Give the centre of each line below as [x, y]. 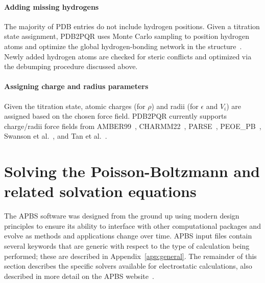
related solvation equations [100, 191]
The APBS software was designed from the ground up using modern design [122, 216]
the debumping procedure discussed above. [71, 66]
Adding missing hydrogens [52, 6]
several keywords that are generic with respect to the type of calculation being [127, 246]
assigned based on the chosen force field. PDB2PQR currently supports [115, 116]
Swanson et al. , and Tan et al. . [56, 136]
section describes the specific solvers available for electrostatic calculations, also [128, 266]
